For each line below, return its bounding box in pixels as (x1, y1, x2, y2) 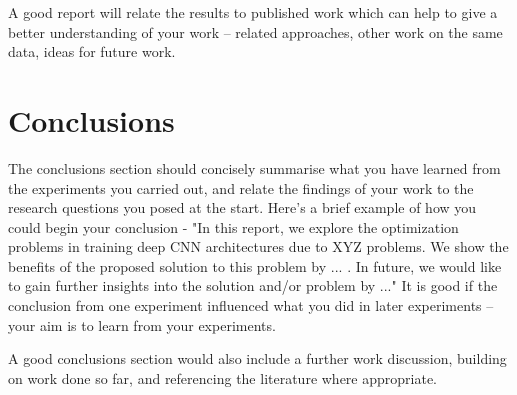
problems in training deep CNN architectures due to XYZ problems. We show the (8, 236, 509, 257)
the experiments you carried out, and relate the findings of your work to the (8, 177, 474, 198)
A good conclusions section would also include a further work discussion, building (8, 348, 507, 369)
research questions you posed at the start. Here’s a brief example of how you (8, 197, 477, 218)
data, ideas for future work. (8, 41, 176, 62)
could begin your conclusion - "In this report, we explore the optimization (8, 216, 459, 237)
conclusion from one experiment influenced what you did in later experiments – (8, 295, 494, 316)
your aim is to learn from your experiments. (8, 314, 276, 335)
